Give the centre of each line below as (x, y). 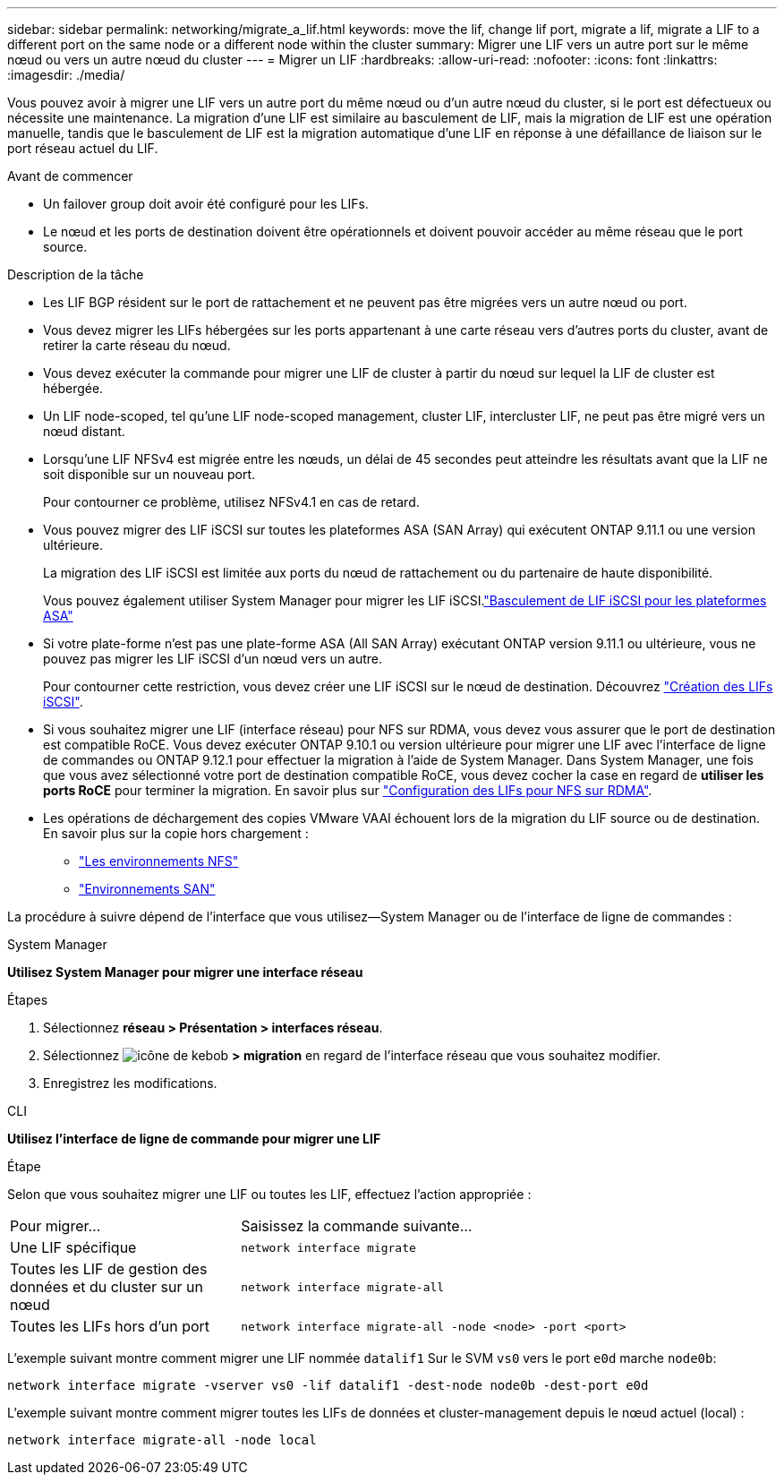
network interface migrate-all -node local (162, 1440)
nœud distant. (84, 431)
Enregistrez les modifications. (130, 1083)
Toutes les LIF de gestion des (109, 1269)
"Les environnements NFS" (159, 861)
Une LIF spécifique (73, 1247)
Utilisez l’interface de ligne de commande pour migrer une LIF (194, 1139)
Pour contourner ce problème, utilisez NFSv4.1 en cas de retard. (231, 502)
